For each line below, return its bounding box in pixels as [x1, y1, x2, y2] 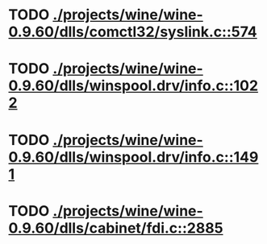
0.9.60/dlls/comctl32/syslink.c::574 [8, 23, 258, 41]
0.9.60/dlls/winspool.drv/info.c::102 [8, 77, 259, 95]
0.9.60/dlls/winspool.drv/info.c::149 [8, 147, 259, 166]
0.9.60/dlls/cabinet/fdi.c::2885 [8, 219, 223, 237]
